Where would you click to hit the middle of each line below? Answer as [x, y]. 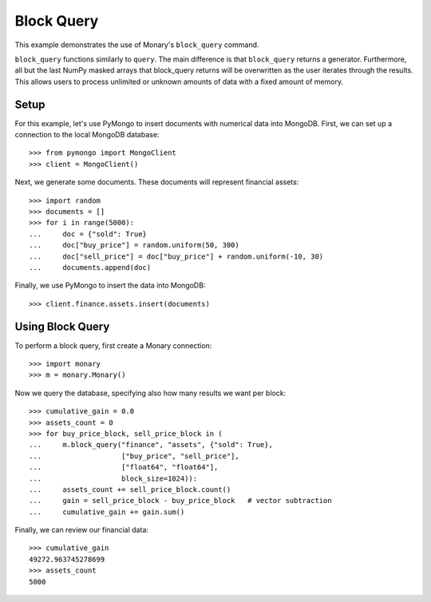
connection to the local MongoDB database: [87, 135]
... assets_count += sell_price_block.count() [130, 489]
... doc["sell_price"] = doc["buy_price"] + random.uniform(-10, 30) [176, 256]
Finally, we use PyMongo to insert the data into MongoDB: [110, 285]
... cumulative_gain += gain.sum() [107, 512]
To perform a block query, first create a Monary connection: [113, 345]
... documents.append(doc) [90, 267]
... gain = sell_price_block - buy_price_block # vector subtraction [180, 501]
